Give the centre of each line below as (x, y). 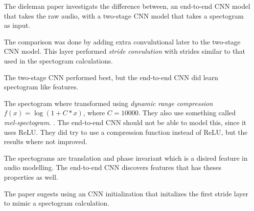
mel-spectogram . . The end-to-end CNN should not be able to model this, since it (125, 122)
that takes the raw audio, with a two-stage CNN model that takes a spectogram (124, 15)
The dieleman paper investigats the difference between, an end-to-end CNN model (127, 6)
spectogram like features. (41, 87)
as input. (17, 25)
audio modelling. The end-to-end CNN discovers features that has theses (113, 167)
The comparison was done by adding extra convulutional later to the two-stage (122, 41)
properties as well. (31, 177)
